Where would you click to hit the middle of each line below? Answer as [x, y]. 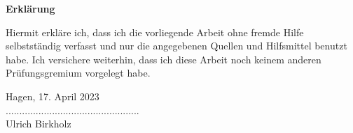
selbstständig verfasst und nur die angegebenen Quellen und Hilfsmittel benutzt [176, 46]
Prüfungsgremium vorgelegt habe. [78, 73]
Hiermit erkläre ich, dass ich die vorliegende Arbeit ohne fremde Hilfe [155, 32]
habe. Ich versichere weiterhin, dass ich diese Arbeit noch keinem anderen [164, 59]
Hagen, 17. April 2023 [53, 96]
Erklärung [30, 8]
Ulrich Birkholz [39, 124]
